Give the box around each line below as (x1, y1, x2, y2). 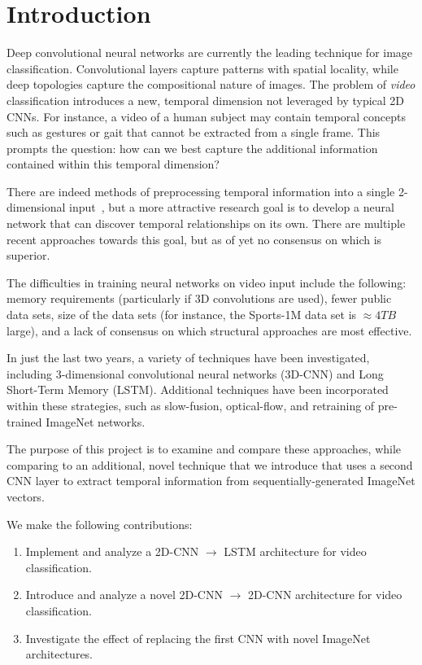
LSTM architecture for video (224, 543, 367, 560)
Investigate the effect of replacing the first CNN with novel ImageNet (25, 629, 371, 646)
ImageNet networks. (46, 413, 146, 430)
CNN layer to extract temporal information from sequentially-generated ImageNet (7, 472, 415, 489)
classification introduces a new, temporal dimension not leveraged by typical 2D (7, 91, 405, 108)
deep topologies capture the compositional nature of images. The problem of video (7, 76, 415, 93)
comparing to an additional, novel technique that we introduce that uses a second (7, 456, 413, 473)
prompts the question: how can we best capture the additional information (7, 139, 378, 156)
